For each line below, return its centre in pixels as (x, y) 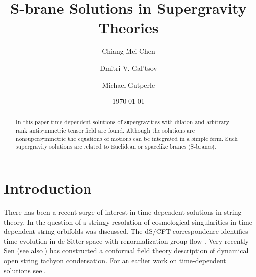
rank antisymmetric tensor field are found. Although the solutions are (105, 130)
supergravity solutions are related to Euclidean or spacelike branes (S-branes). (116, 147)
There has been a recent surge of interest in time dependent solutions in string (123, 212)
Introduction (48, 188)
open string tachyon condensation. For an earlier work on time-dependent (115, 260)
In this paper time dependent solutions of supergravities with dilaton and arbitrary (123, 122)
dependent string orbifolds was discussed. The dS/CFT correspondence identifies (126, 231)
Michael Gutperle (128, 84)
